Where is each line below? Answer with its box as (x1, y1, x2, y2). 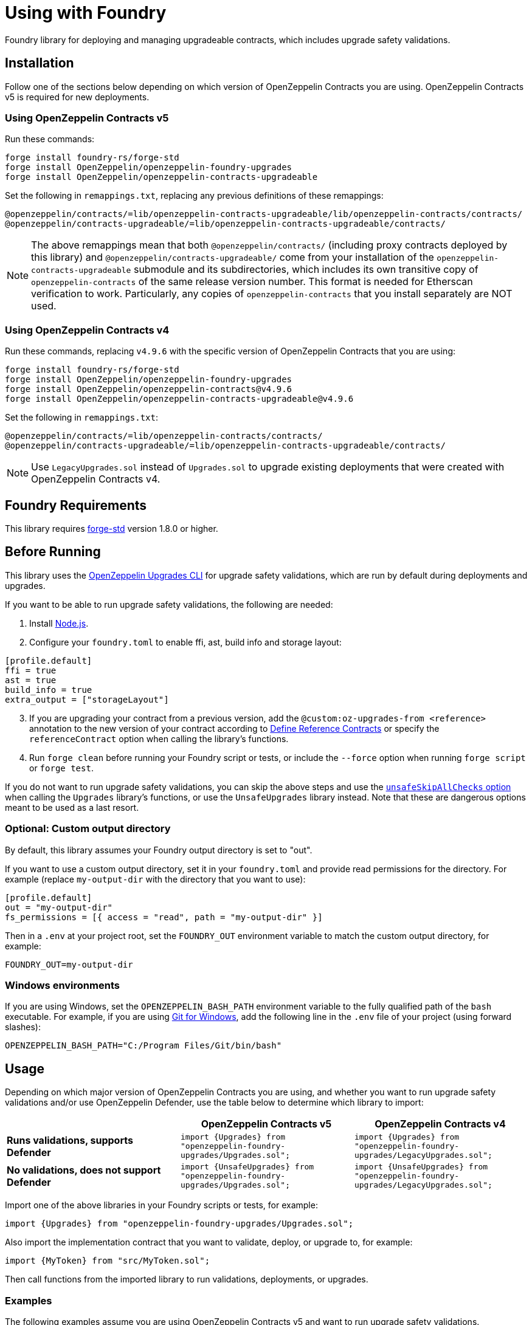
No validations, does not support (7, 1163, 161, 1176)
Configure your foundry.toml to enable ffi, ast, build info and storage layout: (29, 636, 342, 647)
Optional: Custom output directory (5, 822, 171, 835)
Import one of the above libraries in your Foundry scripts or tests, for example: (5, 1200, 318, 1211)
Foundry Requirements (5, 497, 147, 513)
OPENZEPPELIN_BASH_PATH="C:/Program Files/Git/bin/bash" (5, 1041, 282, 1051)
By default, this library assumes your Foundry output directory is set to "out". (5, 844, 313, 855)
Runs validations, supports (7, 1134, 133, 1146)
